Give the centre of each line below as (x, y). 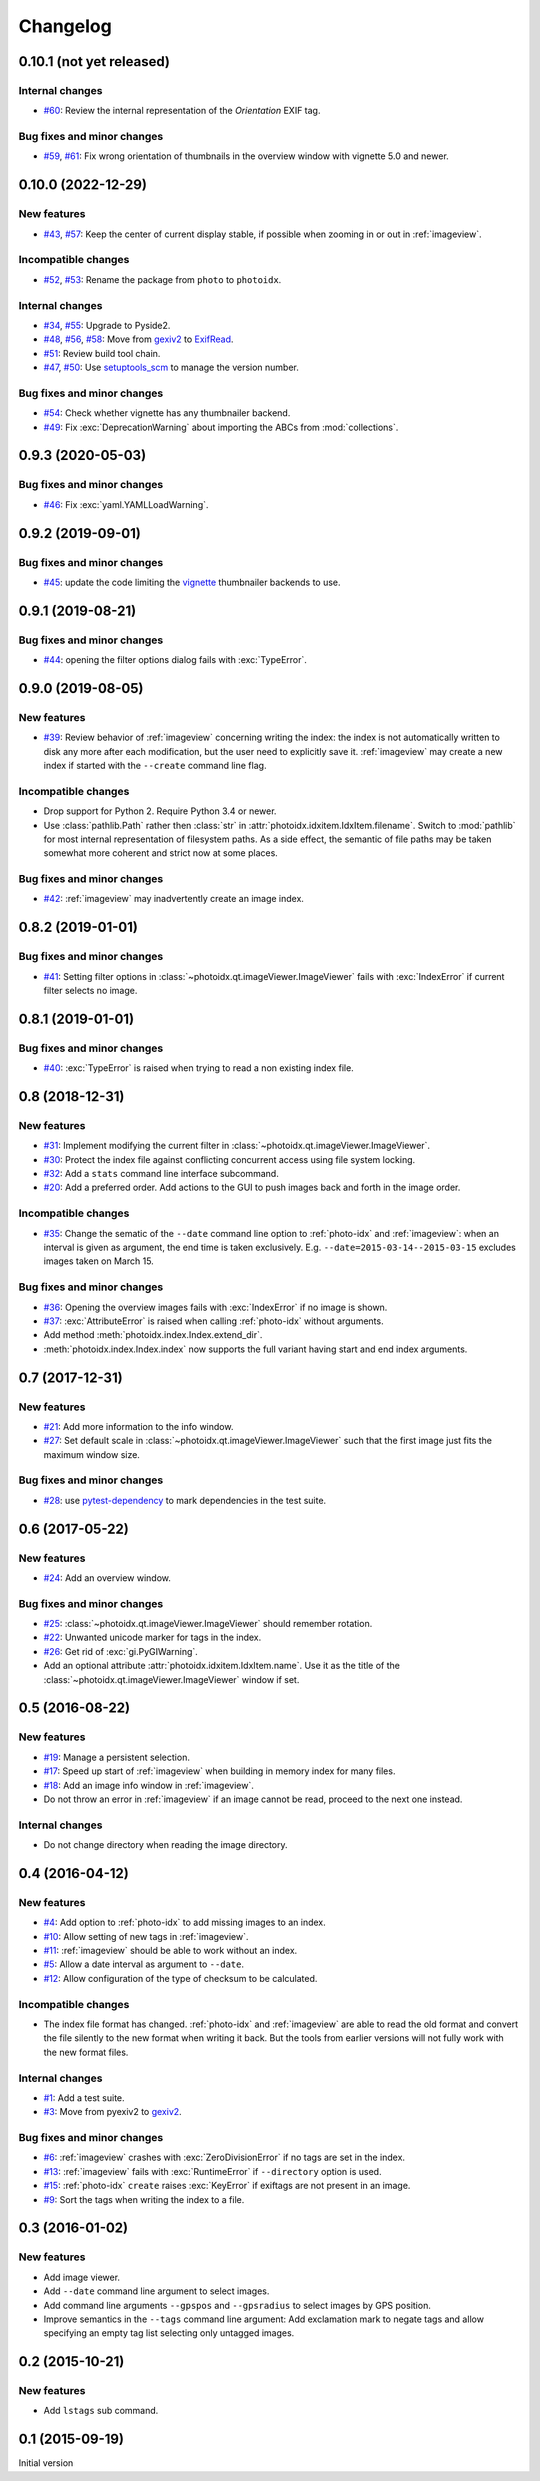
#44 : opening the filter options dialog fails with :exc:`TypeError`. (175, 660)
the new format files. (86, 2052)
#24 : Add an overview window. (107, 1577)
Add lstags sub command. (101, 2411)
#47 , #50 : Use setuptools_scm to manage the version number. (171, 367)
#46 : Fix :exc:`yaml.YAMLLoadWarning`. (126, 504)
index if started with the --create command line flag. (155, 765)
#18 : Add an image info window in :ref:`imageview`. (148, 1785)
